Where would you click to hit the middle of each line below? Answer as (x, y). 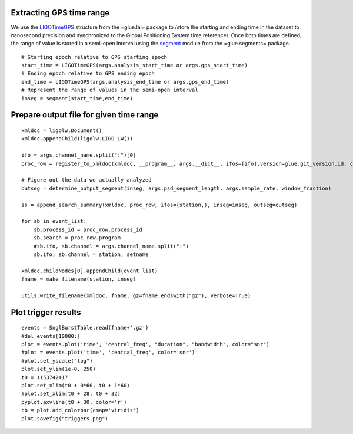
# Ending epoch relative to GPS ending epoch (88, 73)
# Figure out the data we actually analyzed (87, 180)
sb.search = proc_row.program (77, 238)
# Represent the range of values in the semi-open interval (110, 90)
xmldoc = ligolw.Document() (62, 131)
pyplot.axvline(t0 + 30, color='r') (74, 402)
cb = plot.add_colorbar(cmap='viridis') (80, 410)
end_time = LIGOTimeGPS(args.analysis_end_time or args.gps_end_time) (125, 82)
